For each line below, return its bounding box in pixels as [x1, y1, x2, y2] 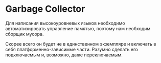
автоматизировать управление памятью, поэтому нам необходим [5, 25, 151, 31]
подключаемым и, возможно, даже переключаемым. [5, 52, 123, 58]
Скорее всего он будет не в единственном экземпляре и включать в [5, 40, 156, 47]
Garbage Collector [5, 3, 85, 15]
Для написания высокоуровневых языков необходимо [5, 20, 125, 26]
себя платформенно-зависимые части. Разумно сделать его [5, 46, 138, 52]
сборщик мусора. [5, 31, 44, 37]
